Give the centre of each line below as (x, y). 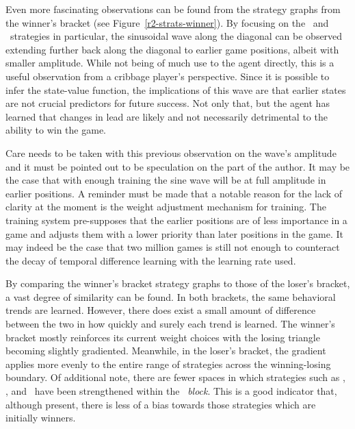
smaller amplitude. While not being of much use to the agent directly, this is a (170, 63)
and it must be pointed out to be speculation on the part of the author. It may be (178, 166)
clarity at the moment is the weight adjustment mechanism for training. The (166, 207)
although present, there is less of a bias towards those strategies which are (161, 404)
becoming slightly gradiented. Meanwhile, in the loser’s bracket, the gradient (166, 351)
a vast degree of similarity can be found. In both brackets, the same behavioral (171, 296)
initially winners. (41, 418)
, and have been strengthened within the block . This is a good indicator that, (171, 391)
